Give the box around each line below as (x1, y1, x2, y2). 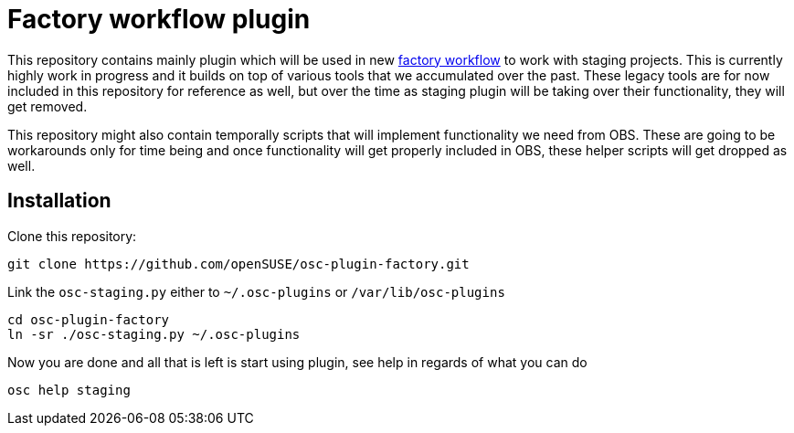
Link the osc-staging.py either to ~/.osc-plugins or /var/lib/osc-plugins (7, 283, 505, 300)
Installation (7, 189, 111, 213)
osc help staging (7, 382, 131, 397)
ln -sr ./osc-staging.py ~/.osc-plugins (7, 326, 301, 342)
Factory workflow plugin (7, 4, 311, 35)
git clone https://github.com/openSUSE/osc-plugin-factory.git (7, 256, 470, 271)
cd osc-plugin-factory (7, 312, 170, 327)
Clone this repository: (7, 227, 137, 244)
